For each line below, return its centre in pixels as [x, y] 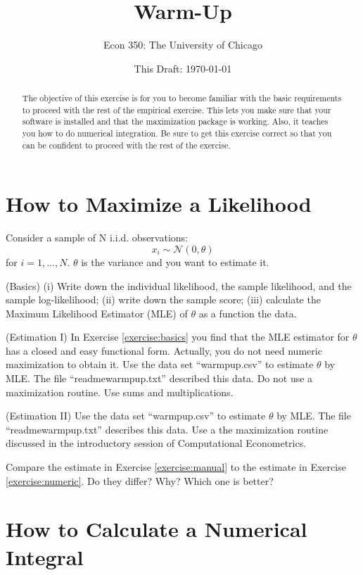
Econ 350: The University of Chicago [183, 45]
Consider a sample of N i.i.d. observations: [97, 238]
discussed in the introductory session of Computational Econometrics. [156, 443]
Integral [45, 556]
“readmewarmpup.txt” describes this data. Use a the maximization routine [167, 429]
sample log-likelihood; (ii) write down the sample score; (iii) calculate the [163, 299]
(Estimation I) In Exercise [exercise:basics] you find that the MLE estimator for [178, 337]
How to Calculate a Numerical [157, 529]
